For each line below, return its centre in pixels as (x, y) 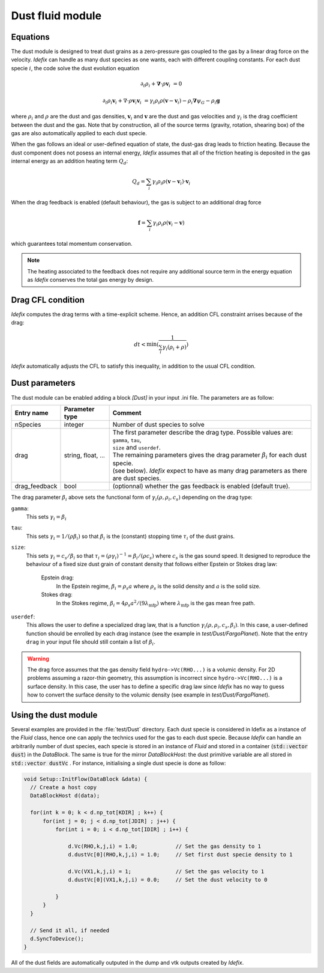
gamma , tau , (127, 440)
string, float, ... (84, 456)
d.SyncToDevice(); (57, 938)
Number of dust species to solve (159, 424)
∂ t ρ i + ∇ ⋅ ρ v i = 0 (161, 84)
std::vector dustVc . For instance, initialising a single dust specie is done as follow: (118, 763)
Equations (31, 37)
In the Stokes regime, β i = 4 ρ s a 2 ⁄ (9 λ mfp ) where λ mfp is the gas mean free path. (156, 603)
